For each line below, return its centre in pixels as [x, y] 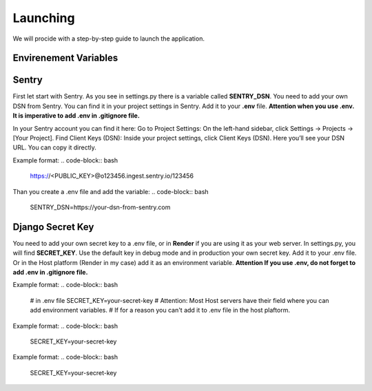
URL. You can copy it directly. [54, 147]
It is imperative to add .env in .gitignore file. [76, 116]
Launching [44, 18]
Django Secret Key [53, 227]
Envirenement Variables [65, 58]
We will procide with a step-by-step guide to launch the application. [108, 39]
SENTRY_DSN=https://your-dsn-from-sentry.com [100, 207]
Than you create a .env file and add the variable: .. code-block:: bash [111, 191]
